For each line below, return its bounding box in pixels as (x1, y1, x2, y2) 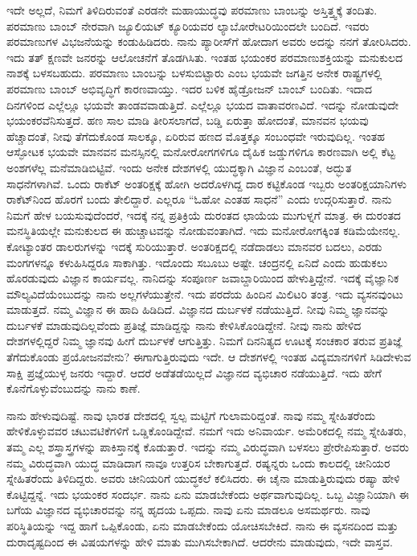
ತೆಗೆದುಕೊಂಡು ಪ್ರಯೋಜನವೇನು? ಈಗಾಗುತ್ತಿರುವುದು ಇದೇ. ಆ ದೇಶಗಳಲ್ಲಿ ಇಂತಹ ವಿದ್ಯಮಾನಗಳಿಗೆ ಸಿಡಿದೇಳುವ (6, 348, 411, 365)
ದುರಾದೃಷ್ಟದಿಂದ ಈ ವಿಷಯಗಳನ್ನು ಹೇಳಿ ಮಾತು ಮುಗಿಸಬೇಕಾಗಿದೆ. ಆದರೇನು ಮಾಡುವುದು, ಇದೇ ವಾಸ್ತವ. (6, 533, 393, 550)
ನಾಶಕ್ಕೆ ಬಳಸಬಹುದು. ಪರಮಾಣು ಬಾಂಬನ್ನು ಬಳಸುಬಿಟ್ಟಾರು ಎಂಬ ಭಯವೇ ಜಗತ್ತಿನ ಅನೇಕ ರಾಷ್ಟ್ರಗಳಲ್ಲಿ (6, 64, 382, 81)
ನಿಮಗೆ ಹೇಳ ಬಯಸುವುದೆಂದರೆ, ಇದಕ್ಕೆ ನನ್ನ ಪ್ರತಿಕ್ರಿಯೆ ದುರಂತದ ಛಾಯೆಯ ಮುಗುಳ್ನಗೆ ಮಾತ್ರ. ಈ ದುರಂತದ (6, 206, 401, 223)
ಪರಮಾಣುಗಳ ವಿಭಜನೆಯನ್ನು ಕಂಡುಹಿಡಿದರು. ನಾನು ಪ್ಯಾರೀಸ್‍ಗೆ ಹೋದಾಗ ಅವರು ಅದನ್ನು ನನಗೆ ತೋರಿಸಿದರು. (6, 33, 411, 50)
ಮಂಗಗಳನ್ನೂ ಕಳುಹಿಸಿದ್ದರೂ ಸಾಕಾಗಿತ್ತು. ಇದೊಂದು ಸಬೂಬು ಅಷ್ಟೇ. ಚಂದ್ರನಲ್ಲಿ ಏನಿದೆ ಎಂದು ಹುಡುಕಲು (6, 253, 388, 270)
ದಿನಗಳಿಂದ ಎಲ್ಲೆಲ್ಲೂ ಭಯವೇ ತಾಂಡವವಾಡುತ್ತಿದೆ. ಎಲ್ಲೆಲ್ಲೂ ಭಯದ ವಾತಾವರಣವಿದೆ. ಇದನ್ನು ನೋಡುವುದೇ (6, 96, 399, 113)
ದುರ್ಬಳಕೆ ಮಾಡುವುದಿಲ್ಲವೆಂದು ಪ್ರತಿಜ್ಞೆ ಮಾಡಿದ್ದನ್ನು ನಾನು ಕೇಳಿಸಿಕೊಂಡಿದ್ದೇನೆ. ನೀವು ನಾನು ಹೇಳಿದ (6, 316, 362, 333)
